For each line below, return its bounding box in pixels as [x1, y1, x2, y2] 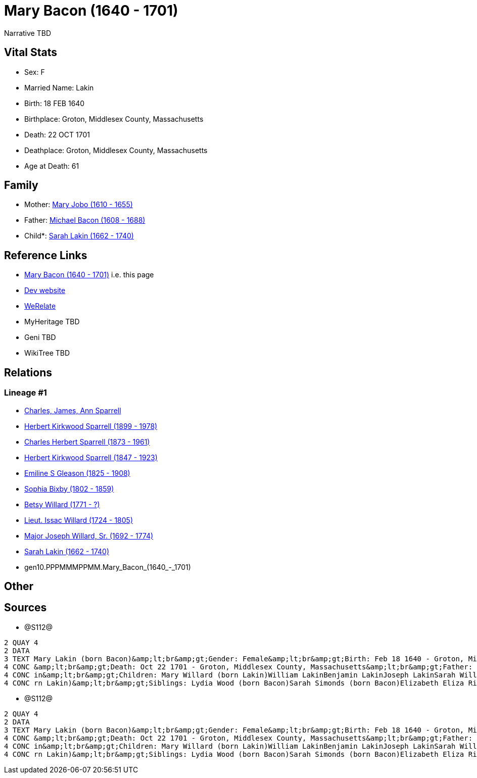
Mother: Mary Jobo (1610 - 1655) [24, 200, 133, 209]
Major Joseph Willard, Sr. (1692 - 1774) [24, 531, 154, 540]
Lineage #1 [4, 387, 47, 398]
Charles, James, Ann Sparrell [24, 406, 121, 415]
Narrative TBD [4, 28, 51, 37]
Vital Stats [4, 46, 58, 59]
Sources [4, 601, 47, 614]
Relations [4, 366, 53, 379]
